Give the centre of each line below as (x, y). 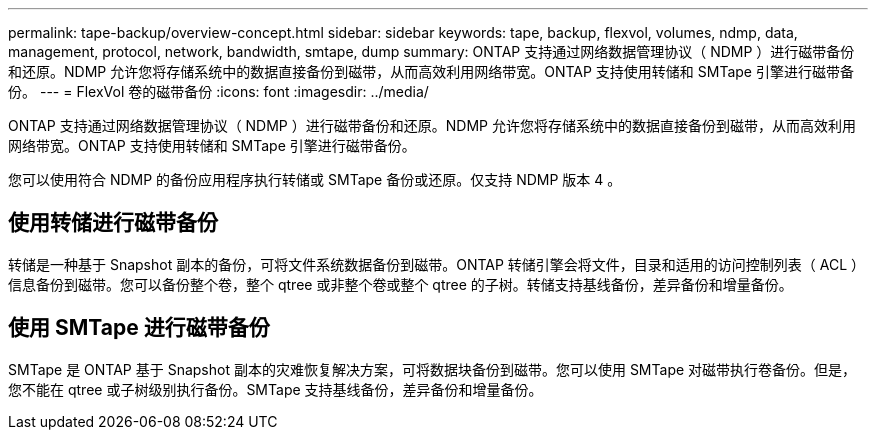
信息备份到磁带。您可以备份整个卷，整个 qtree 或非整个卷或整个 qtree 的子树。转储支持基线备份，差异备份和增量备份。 (400, 284)
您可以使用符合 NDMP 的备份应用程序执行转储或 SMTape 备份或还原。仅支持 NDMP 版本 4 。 (315, 179)
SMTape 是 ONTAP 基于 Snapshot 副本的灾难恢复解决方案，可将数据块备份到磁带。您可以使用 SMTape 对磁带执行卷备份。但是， (432, 369)
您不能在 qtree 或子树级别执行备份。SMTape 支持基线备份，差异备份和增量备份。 (275, 389)
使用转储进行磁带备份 (113, 223)
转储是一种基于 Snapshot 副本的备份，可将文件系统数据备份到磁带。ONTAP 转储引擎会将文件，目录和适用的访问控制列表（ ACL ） (437, 264)
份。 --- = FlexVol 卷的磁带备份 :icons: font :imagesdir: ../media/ (218, 91)
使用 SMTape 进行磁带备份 (139, 328)
